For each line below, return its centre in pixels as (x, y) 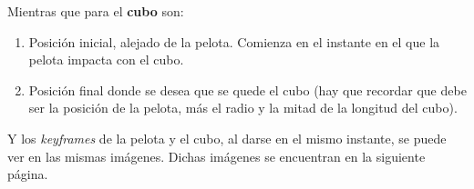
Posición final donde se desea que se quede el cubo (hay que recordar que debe (247, 90)
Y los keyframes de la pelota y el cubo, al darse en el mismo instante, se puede (227, 138)
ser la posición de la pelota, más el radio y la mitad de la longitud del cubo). (243, 108)
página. (28, 174)
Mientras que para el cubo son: (96, 11)
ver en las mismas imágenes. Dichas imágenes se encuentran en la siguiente (216, 156)
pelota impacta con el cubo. (106, 60)
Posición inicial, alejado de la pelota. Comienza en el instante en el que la (234, 41)
